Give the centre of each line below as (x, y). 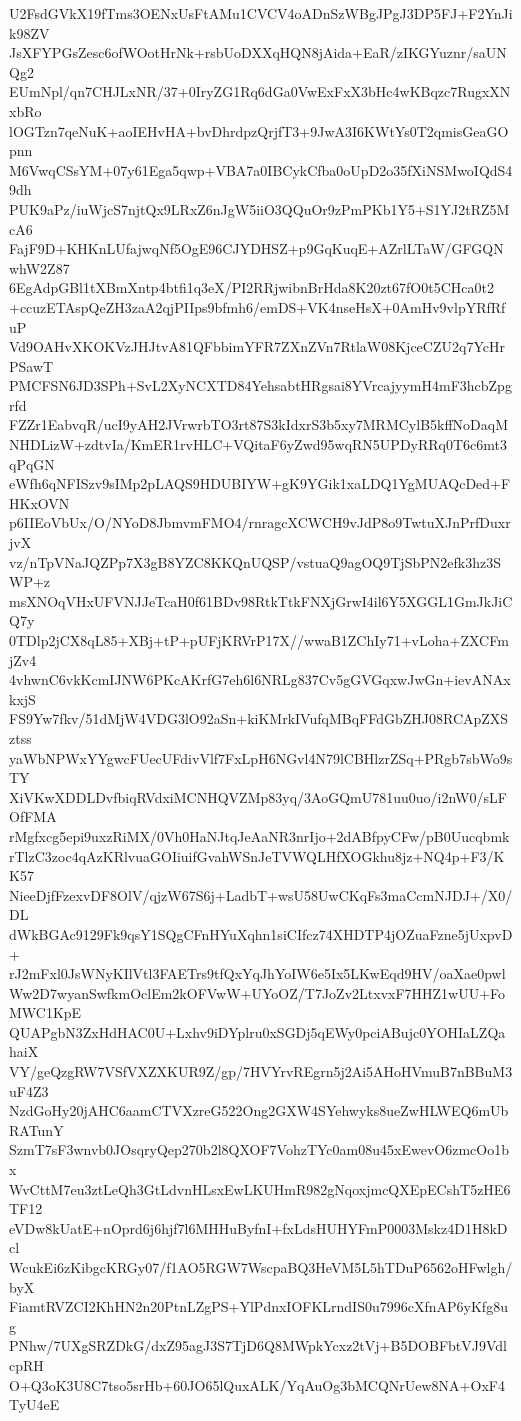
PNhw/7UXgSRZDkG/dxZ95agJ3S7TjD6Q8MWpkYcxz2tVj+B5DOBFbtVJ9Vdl (258, 1345)
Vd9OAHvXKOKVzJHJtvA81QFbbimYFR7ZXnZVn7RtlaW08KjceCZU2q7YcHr (257, 346)
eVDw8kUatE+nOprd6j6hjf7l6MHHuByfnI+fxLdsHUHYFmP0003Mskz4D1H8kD (258, 1227)
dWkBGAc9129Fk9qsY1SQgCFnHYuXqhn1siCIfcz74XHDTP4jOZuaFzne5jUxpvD (261, 933)
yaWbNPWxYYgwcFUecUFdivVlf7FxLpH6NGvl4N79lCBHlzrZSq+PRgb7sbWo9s (261, 757)
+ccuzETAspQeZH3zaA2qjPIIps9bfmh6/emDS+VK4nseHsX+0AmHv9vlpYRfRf (257, 306)
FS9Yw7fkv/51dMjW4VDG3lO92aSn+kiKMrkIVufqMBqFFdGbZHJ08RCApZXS (259, 718)
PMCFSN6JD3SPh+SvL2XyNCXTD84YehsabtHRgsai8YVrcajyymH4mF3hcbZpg (260, 385)
